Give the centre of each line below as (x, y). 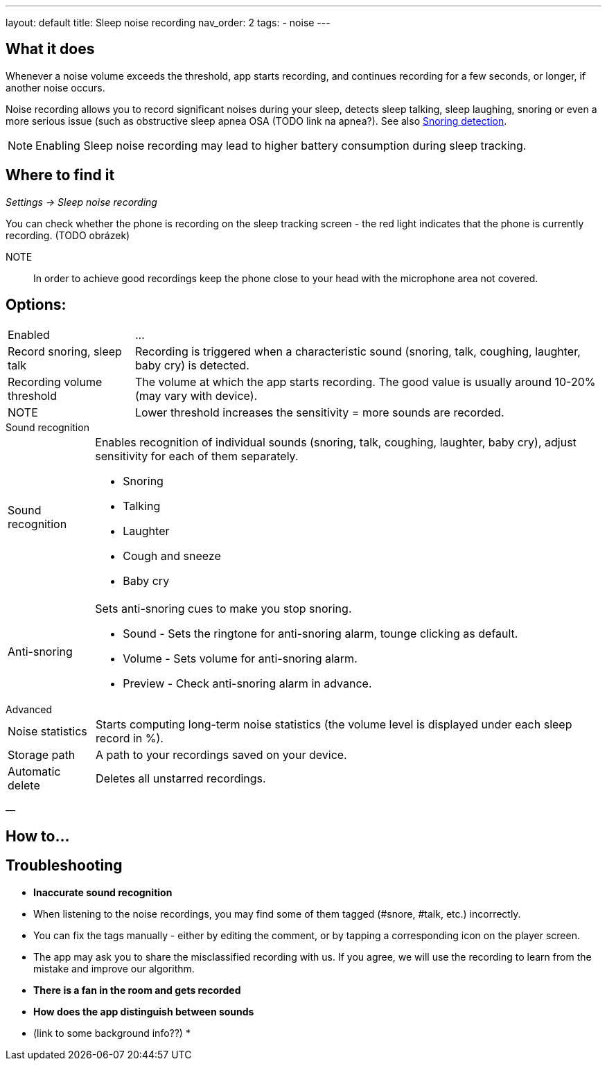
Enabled (29, 334)
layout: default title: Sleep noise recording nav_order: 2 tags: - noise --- (168, 23)
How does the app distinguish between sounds (144, 1011)
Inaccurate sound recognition (103, 892)
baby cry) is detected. (192, 365)
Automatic (34, 771)
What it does (50, 49)
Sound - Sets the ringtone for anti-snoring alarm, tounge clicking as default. (320, 633)
